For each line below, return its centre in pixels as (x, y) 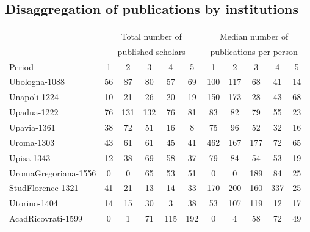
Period (21, 66)
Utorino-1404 (34, 203)
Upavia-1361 (32, 127)
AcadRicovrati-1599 (46, 218)
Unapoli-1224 (34, 97)
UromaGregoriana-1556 (53, 172)
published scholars (151, 51)
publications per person (254, 51)
